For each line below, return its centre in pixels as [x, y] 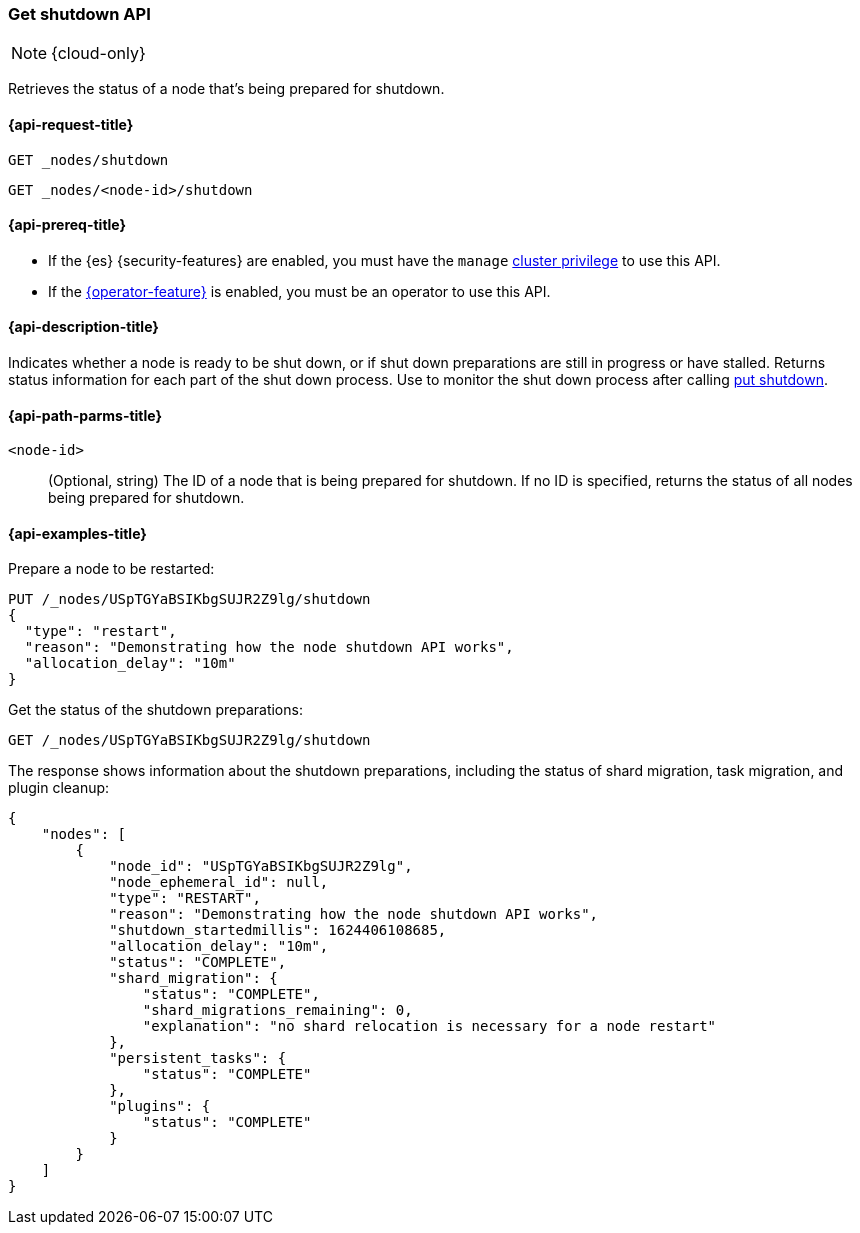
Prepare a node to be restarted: [111, 569]
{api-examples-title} [77, 533]
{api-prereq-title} [67, 225]
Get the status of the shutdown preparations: [155, 710]
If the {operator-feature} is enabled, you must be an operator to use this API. [299, 291]
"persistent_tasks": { [198, 1058]
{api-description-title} [83, 327]
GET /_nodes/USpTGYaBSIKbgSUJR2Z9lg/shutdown [189, 740]
